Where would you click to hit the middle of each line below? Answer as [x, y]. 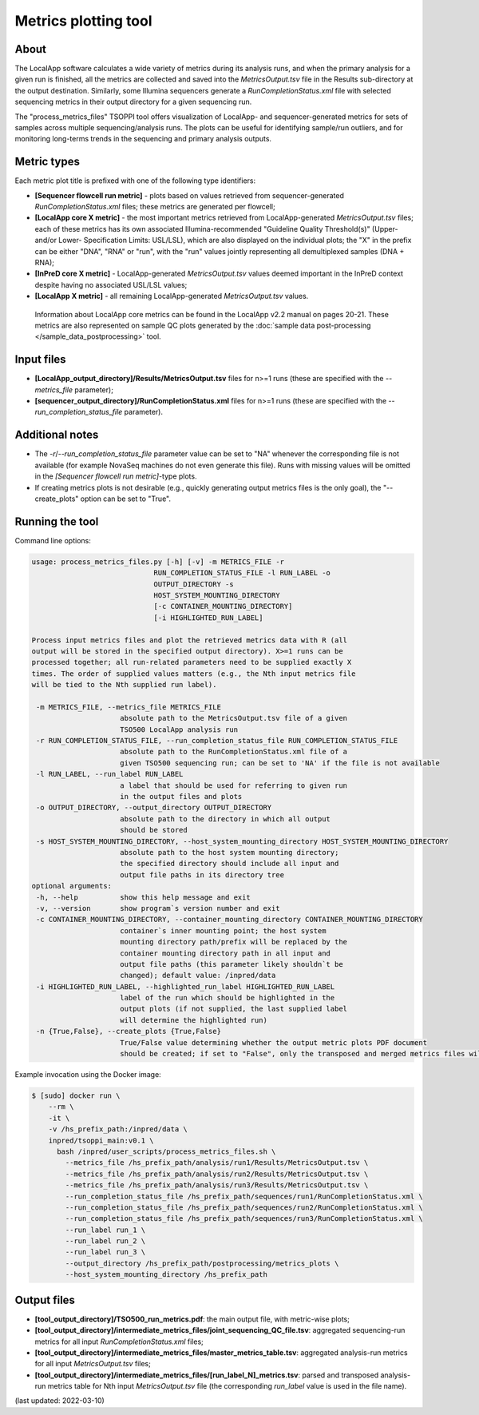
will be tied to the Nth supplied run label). [124, 685]
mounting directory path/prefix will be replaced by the [234, 942]
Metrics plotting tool [83, 21]
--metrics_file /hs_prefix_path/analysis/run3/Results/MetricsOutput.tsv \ [217, 1185]
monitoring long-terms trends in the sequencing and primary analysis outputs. [143, 139]
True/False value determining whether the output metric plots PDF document [273, 1042]
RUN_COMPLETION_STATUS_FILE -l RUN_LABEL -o [242, 573]
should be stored [154, 830]
